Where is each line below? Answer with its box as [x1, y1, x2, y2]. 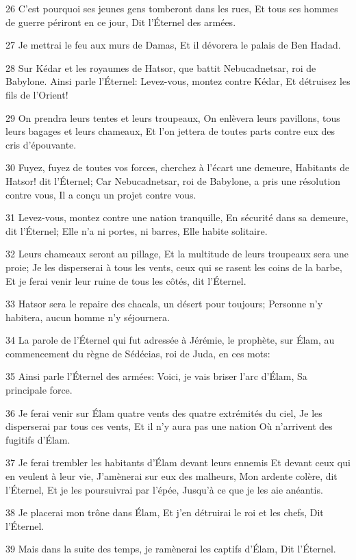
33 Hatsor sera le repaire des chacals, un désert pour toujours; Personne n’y [5, 296, 323, 311]
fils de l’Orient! [5, 87, 68, 101]
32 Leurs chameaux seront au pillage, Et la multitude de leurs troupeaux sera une [5, 246, 349, 261]
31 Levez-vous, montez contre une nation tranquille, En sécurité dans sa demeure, [5, 210, 348, 225]
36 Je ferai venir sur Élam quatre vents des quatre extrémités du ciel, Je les [5, 405, 322, 420]
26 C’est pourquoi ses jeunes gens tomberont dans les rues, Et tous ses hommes [5, 1, 338, 15]
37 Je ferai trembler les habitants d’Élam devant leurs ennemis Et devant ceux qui [5, 455, 351, 470]
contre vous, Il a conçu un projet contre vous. [5, 187, 196, 201]
